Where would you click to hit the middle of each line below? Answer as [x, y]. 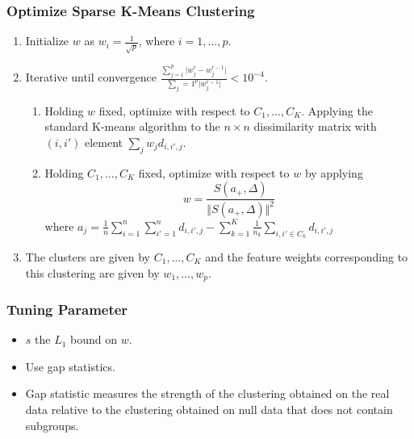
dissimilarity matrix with [315, 126]
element [104, 142]
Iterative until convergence [91, 77]
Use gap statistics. [70, 366]
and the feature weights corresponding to [307, 256]
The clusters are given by [88, 256]
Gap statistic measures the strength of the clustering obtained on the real [207, 393]
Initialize [47, 41]
